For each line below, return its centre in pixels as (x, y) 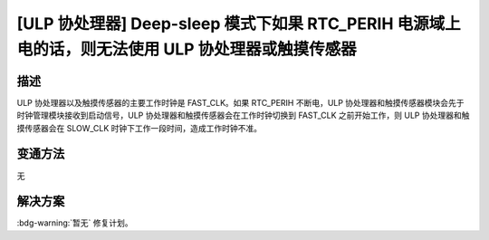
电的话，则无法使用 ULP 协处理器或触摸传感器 (187, 49)
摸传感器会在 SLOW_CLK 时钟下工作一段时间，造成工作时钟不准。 (139, 128)
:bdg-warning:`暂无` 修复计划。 (75, 223)
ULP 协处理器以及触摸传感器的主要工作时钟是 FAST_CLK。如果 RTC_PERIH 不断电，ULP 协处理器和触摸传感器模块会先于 (241, 102)
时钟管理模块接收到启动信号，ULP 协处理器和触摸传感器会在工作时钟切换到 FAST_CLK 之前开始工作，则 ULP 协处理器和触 (243, 115)
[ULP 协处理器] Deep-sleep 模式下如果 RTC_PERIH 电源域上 (239, 24)
